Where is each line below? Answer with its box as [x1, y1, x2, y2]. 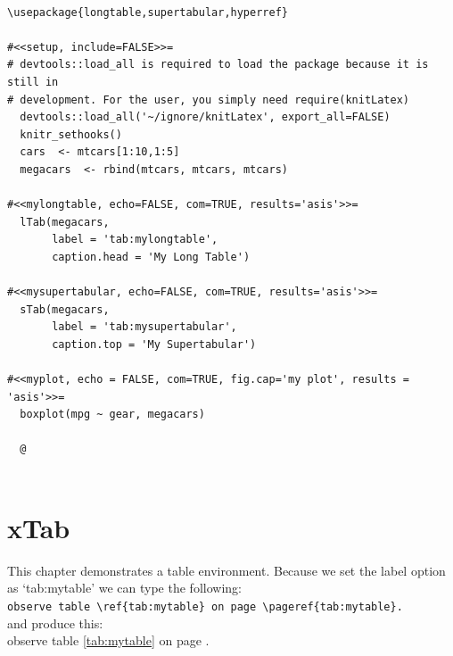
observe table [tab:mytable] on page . [7, 631, 210, 650]
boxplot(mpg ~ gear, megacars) [20, 408, 205, 421]
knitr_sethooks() [20, 128, 122, 141]
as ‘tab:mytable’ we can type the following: [7, 578, 242, 597]
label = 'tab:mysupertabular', [52, 320, 237, 334]
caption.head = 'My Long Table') [52, 250, 251, 263]
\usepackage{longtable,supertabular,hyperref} [7, 5, 288, 19]
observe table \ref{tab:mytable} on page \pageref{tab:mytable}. [7, 600, 403, 613]
